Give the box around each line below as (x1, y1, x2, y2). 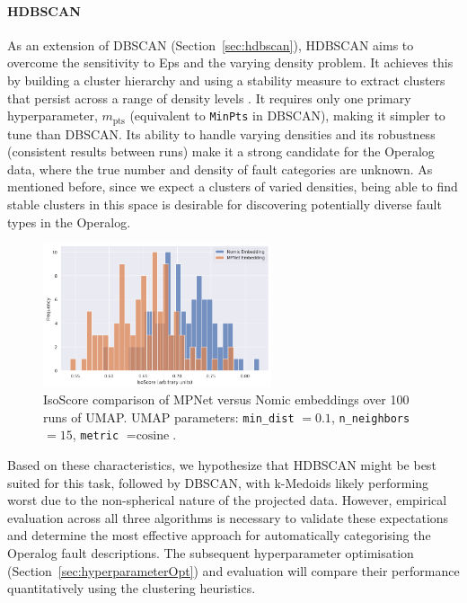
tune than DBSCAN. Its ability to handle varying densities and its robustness (7, 124, 436, 143)
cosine (136, 430, 170, 443)
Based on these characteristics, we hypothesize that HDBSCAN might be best (7, 456, 436, 474)
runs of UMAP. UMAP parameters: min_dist (43, 407, 295, 426)
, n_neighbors (330, 407, 410, 426)
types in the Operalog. (7, 212, 131, 231)
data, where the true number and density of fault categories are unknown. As (7, 159, 433, 178)
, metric (72, 425, 119, 444)
